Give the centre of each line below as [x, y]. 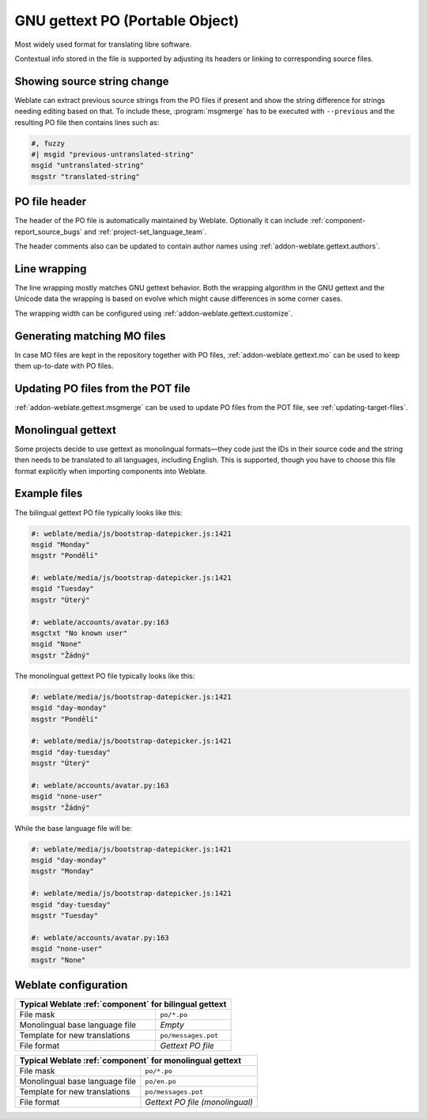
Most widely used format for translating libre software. [103, 44]
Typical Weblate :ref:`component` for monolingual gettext [130, 1060]
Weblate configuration [71, 985]
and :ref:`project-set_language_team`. [145, 231]
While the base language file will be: [74, 828]
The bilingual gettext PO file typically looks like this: [98, 512]
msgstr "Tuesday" [65, 916]
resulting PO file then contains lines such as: [87, 122]
